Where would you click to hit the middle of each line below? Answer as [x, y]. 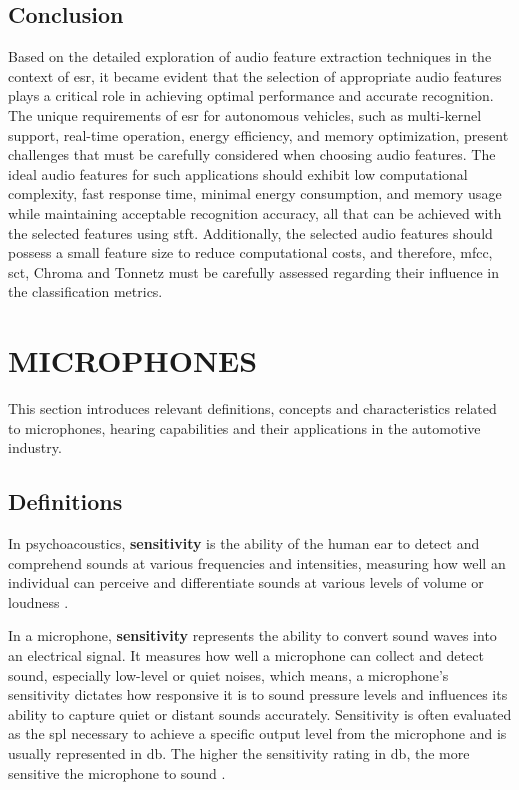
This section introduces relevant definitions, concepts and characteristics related [252, 408]
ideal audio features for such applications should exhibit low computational [238, 173]
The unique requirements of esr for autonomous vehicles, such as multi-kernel [245, 114]
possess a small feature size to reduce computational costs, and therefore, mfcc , [250, 252]
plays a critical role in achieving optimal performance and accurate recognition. [251, 95]
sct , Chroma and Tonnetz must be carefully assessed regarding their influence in [254, 271]
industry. [35, 447]
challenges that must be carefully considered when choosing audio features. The [252, 154]
